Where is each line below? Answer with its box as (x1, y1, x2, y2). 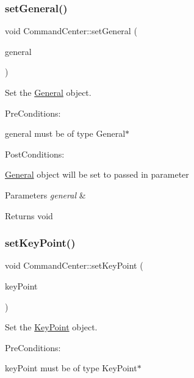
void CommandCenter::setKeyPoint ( (5, 259, 143, 272)
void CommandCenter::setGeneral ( (5, 24, 137, 37)
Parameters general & (5, 188, 86, 201)
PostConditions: (5, 147, 65, 160)
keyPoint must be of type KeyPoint (5, 362, 137, 374)
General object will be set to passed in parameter (5, 168, 189, 181)
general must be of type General (5, 127, 126, 140)
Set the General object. (5, 86, 92, 98)
